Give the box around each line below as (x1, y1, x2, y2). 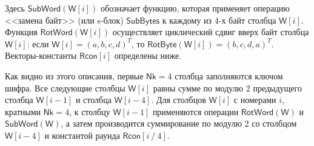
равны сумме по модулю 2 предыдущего (153, 81, 302, 94)
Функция (5, 25, 38, 38)
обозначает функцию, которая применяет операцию (101, 2, 290, 14)
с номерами (233, 93, 276, 106)
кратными (5, 105, 41, 118)
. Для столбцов (151, 93, 206, 106)
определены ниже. (114, 49, 182, 62)
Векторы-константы (5, 49, 77, 62)
